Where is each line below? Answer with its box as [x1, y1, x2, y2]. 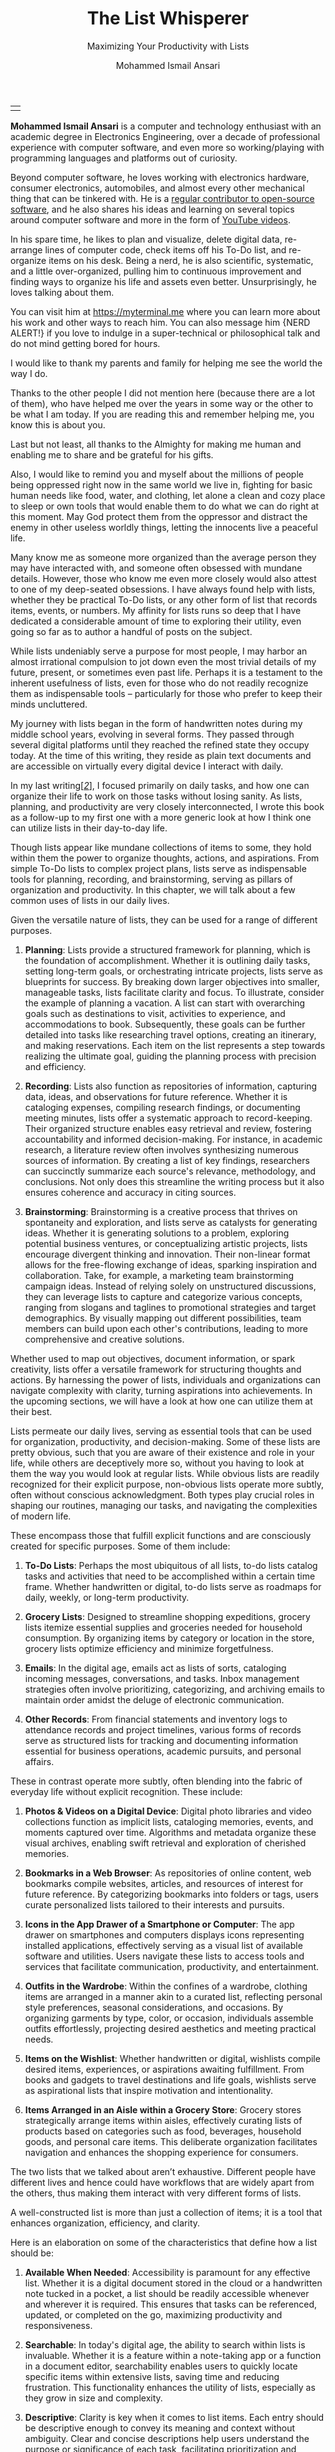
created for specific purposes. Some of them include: [10, 1540, 231, 1552]
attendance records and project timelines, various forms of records [24, 1723, 302, 1736]
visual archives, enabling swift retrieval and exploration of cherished [24, 1837, 307, 1849]
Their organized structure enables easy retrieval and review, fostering [24, 1122, 312, 1134]
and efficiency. [24, 1060, 87, 1072]
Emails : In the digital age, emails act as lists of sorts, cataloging [24, 1662, 287, 1674]
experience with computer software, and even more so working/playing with [10, 141, 325, 153]
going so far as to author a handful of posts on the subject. [10, 625, 253, 637]
